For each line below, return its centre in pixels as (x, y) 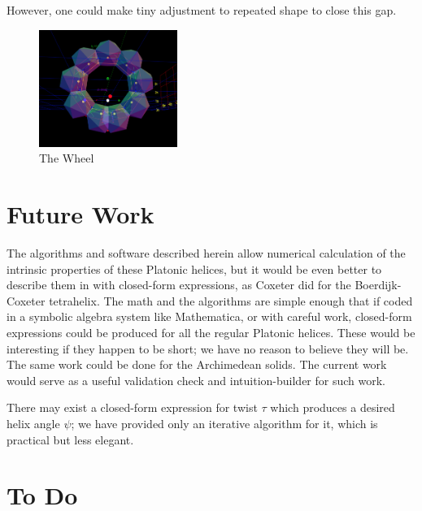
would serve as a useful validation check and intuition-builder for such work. (196, 380)
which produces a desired (333, 407)
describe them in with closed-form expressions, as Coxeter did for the (179, 285)
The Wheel (67, 158)
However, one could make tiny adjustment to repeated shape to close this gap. (202, 10)
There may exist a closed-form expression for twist (132, 407)
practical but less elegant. (70, 439)
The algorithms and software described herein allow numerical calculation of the (206, 253)
